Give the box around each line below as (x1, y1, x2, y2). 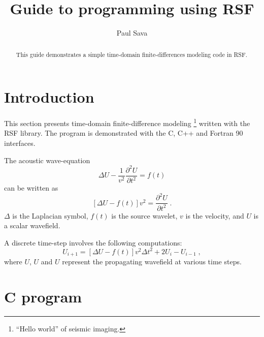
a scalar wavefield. (4, 220, 60, 231)
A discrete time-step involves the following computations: (4, 237, 182, 248)
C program (4, 286, 82, 307)
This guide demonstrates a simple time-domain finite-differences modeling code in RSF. (16, 50, 247, 58)
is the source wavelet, (111, 210, 178, 221)
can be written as (4, 182, 58, 193)
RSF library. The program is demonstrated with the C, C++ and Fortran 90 (4, 128, 243, 138)
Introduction (4, 86, 94, 107)
